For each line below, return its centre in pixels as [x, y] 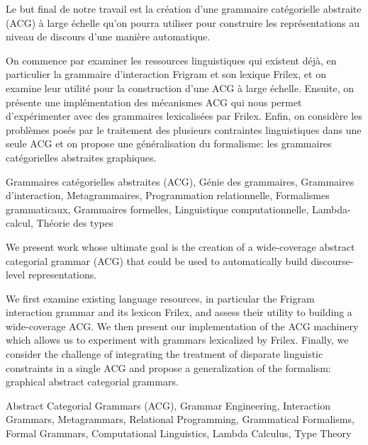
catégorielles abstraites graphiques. [81, 157]
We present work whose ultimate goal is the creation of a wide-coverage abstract [180, 246]
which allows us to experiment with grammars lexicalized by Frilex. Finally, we [177, 340]
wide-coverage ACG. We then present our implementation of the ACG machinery [182, 326]
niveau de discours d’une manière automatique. [108, 36]
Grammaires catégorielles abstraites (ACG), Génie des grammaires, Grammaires [180, 181]
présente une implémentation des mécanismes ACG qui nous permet [154, 102]
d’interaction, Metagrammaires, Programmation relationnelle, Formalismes [168, 195]
